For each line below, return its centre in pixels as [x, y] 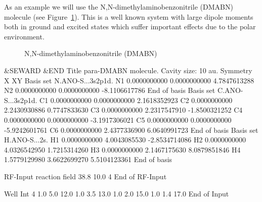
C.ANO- [230, 90]
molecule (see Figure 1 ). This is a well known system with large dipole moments [129, 16]
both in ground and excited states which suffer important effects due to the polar [130, 27]
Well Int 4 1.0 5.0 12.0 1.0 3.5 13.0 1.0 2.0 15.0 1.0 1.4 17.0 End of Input [117, 193]
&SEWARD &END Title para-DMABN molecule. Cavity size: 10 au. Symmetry [128, 70]
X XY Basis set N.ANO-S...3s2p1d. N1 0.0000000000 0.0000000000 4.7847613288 [129, 80]
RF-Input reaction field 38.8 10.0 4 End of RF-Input [85, 176]
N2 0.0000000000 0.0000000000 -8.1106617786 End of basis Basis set [110, 90]
